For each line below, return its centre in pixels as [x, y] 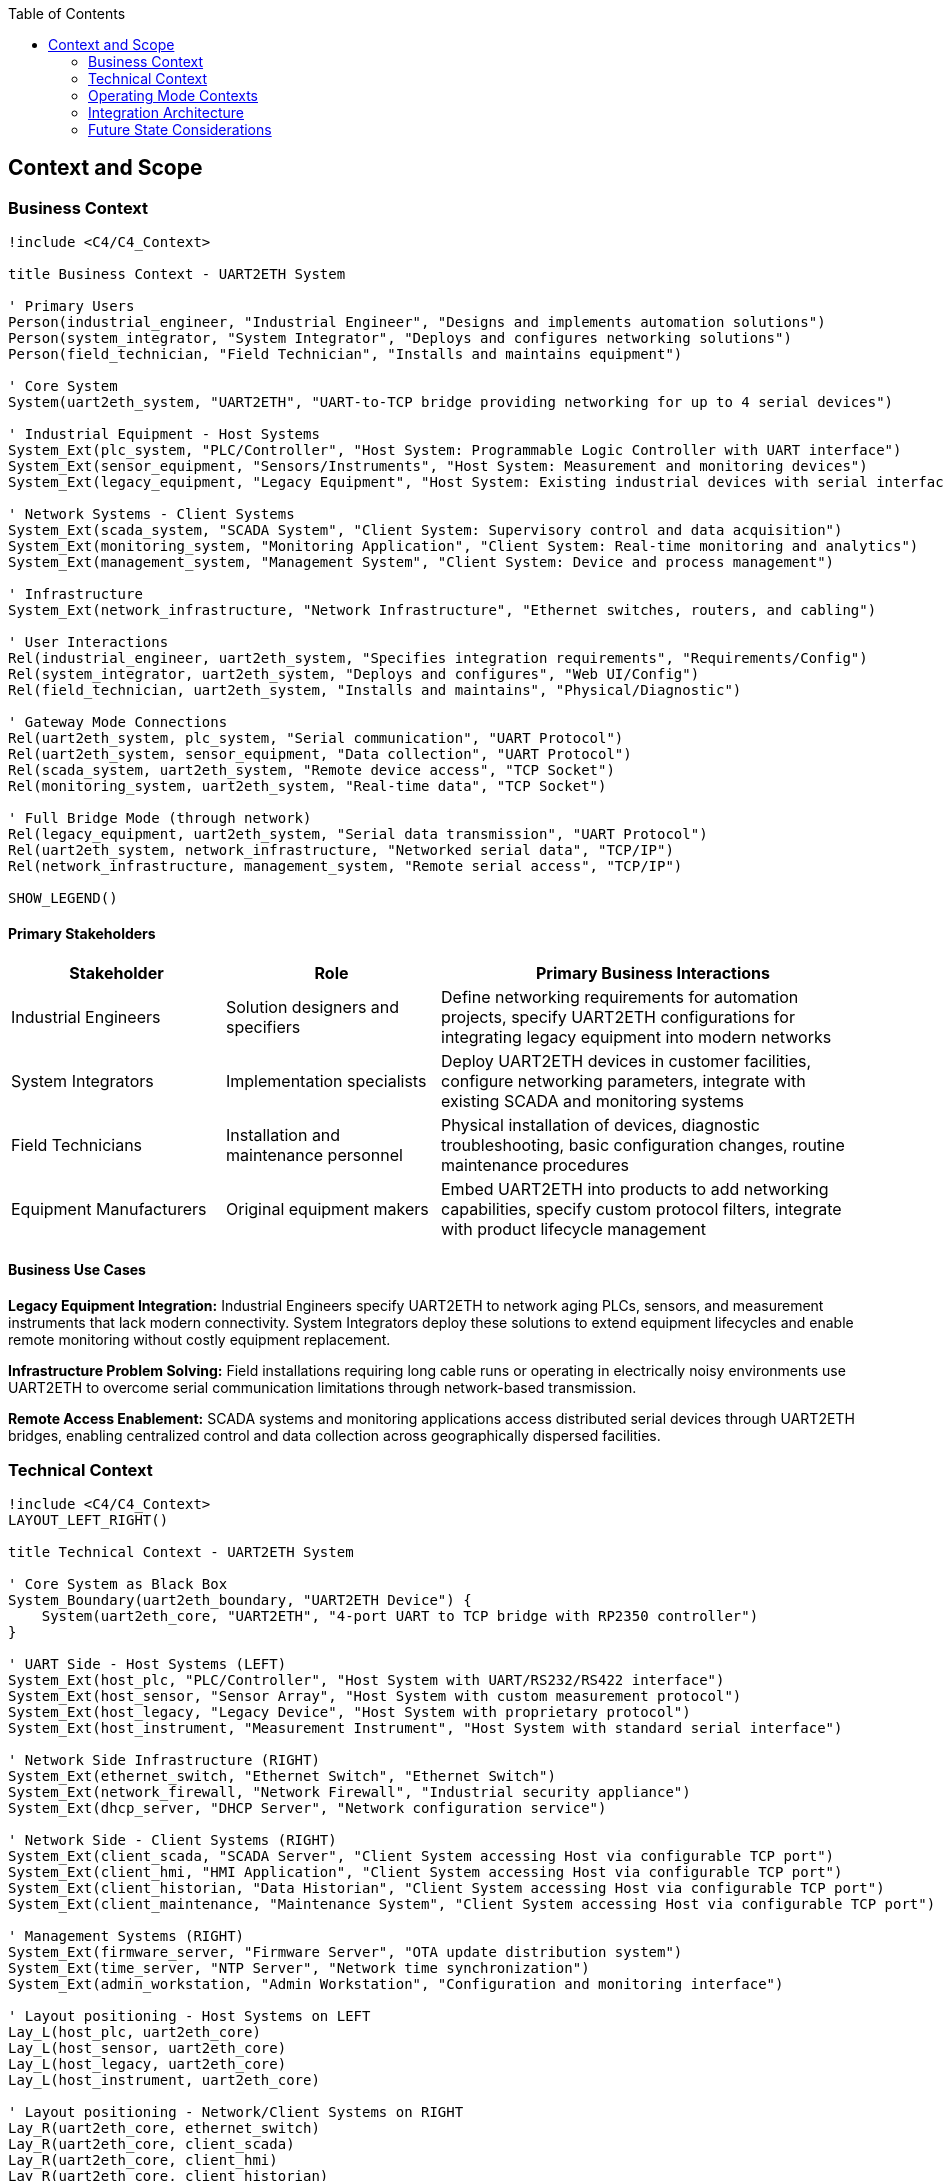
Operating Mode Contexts [173, 95]
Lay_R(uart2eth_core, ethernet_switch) [164, 2128]
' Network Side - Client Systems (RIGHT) [172, 1840]
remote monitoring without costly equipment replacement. [199, 1339]
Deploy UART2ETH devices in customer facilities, [626, 1061]
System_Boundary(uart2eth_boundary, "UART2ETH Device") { [240, 1600]
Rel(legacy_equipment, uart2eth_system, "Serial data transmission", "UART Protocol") [358, 834]
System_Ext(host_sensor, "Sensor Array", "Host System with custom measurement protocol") [375, 1696]
